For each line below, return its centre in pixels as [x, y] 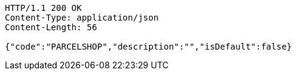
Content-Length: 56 [51, 27]
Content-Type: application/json [82, 18]
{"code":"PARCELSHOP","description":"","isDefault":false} [149, 47]
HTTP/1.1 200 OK [43, 8]
